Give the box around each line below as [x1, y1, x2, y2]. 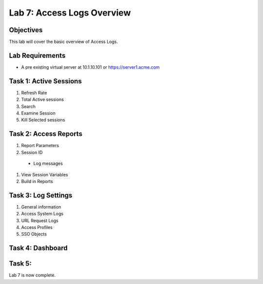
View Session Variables [21, 171, 68, 177]
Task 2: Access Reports [9, 130, 83, 138]
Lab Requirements [9, 51, 66, 59]
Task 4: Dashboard [9, 244, 68, 252]
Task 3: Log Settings [9, 191, 73, 199]
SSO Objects [21, 231, 47, 237]
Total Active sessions [21, 96, 64, 102]
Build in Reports [21, 178, 53, 184]
